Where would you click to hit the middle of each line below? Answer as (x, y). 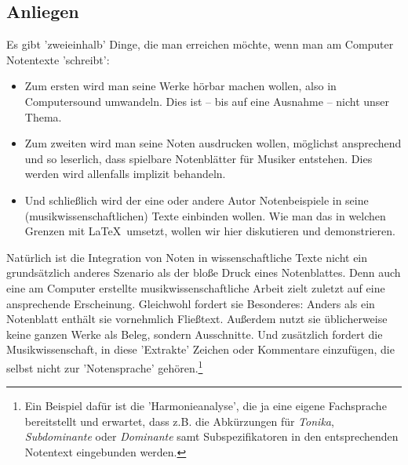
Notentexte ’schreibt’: (58, 59)
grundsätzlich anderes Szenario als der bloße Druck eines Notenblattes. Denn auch (204, 272)
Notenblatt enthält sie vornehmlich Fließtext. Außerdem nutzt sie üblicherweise (197, 319)
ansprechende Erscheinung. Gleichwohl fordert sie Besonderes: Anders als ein (191, 303)
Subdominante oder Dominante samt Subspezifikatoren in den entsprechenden (211, 436)
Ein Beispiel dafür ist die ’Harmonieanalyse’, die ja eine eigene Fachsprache (206, 406)
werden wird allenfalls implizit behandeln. (125, 174)
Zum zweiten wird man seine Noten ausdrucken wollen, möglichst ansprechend (213, 143)
